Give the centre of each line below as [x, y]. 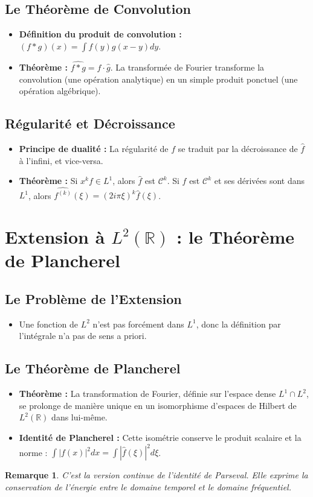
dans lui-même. [79, 417]
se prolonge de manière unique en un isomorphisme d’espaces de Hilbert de [158, 405]
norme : [33, 452]
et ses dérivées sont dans [260, 181]
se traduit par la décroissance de [238, 148]
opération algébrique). [60, 91]
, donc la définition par [238, 324]
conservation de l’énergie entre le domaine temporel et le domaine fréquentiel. [148, 486]
